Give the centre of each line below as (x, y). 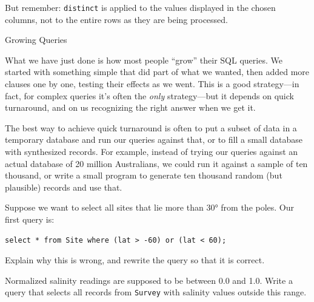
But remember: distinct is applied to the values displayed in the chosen (140, 7)
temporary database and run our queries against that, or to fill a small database (154, 140)
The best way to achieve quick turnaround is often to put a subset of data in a (151, 127)
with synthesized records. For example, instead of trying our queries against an (152, 151)
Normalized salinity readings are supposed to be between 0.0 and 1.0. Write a (149, 280)
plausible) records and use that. (64, 187)
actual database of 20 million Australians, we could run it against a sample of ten (156, 163)
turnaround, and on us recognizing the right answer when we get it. (130, 107)
